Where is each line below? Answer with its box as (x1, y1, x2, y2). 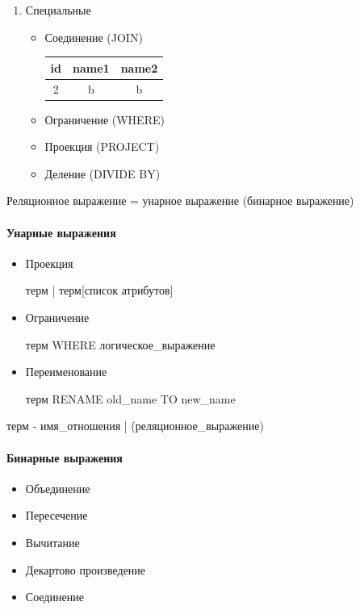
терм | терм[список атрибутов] (25, 282, 174, 299)
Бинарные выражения (6, 449, 123, 466)
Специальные (25, 2, 91, 18)
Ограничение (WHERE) (44, 111, 165, 127)
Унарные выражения (6, 224, 116, 240)
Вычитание (25, 533, 80, 550)
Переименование (25, 363, 107, 380)
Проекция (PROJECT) (44, 138, 160, 155)
